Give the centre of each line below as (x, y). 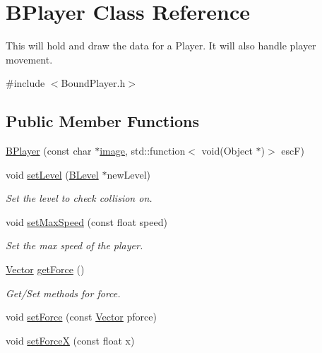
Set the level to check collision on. (79, 198)
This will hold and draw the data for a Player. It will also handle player (161, 46)
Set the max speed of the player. (74, 245)
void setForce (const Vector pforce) (81, 317)
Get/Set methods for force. (63, 293)
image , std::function (143, 151)
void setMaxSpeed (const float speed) (87, 221)
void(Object (227, 151)
